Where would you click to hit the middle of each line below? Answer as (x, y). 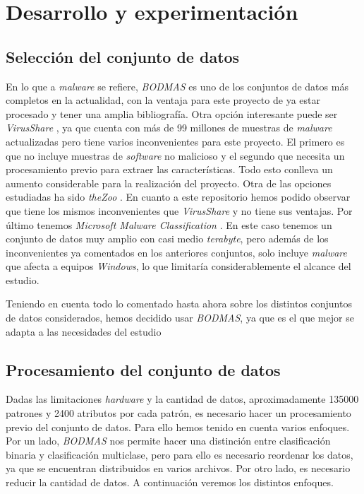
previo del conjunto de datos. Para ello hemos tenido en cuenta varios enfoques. (178, 427)
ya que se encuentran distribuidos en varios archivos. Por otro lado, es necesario (178, 468)
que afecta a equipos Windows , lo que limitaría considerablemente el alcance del (178, 266)
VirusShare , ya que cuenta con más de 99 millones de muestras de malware (169, 128)
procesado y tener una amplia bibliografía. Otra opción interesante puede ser (172, 113)
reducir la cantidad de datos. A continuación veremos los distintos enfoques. (170, 482)
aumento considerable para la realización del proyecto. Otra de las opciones (169, 183)
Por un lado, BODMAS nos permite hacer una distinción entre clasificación (168, 441)
